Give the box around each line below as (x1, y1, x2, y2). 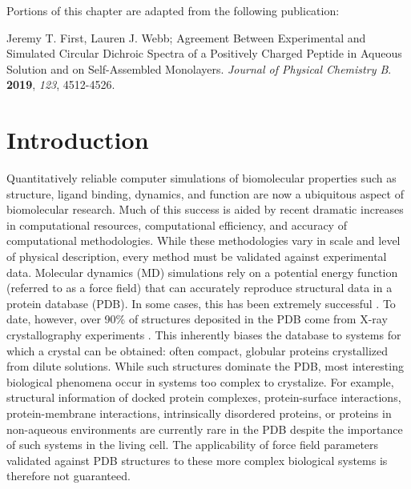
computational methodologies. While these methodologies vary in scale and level (6, 232, 401, 249)
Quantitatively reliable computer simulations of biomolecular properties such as (6, 170, 397, 186)
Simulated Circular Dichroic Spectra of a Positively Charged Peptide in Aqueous (6, 45, 402, 62)
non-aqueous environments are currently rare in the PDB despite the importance (6, 420, 403, 437)
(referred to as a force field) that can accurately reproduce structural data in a (6, 279, 393, 296)
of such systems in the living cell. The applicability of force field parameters (6, 436, 379, 453)
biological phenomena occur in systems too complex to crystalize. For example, (6, 373, 394, 390)
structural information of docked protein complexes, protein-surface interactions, (6, 389, 401, 406)
